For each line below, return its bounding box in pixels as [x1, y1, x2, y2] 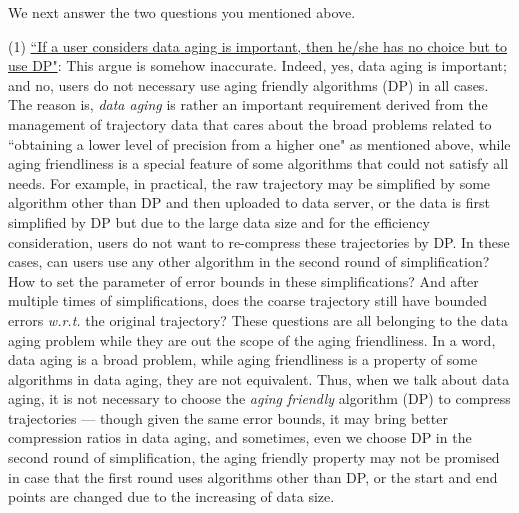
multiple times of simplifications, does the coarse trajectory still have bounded [8, 290, 487, 311]
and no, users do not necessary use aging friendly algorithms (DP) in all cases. [8, 74, 489, 95]
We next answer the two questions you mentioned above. [8, 2, 356, 22]
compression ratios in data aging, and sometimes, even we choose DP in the [8, 427, 472, 448]
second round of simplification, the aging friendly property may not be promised [8, 447, 500, 468]
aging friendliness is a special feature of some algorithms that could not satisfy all [8, 153, 509, 174]
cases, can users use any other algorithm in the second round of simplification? [8, 251, 490, 272]
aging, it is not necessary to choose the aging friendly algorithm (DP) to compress [8, 388, 511, 409]
